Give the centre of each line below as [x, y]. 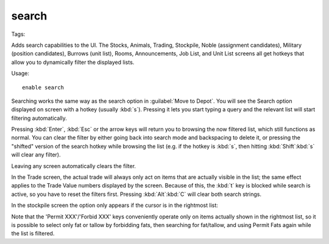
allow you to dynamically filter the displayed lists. [73, 62]
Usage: [20, 74]
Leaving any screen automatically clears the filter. [74, 166]
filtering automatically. [39, 118]
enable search [43, 87]
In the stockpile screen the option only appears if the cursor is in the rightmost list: [115, 205]
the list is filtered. [33, 234]
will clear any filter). [36, 155]
